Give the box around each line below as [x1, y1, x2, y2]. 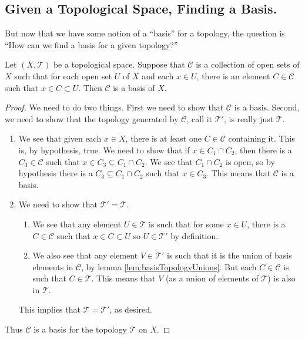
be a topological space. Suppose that [53, 58, 185, 71]
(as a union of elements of [166, 272, 259, 284]
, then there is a [234, 143, 292, 156]
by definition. [170, 229, 219, 241]
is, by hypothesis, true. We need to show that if [18, 143, 190, 156]
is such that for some [149, 217, 224, 230]
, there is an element [196, 69, 270, 82]
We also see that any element [32, 249, 138, 261]
